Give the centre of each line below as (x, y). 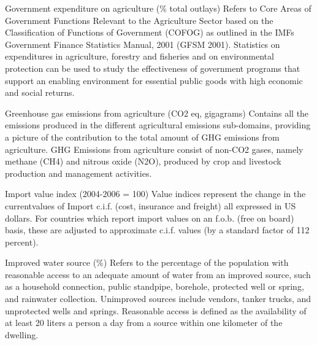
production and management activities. (78, 173)
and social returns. (40, 92)
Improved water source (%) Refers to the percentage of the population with (147, 262)
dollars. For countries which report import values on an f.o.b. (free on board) (150, 218)
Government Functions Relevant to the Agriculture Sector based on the (139, 20)
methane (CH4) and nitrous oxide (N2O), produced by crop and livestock (143, 161)
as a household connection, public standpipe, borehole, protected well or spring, (155, 286)
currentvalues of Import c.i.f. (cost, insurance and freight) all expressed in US (151, 205)
